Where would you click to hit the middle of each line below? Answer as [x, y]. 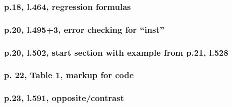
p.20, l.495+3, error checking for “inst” [84, 29]
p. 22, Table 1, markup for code [69, 75]
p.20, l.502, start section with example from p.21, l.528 [116, 52]
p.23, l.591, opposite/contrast [64, 98]
